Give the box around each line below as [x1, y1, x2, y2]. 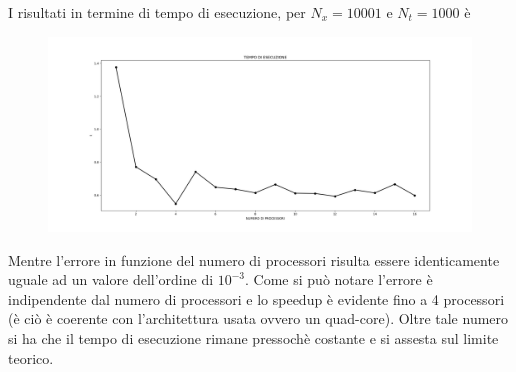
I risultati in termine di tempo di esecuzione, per [8, 2, 306, 22]
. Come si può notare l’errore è [245, 269, 433, 290]
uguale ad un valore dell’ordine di [8, 269, 214, 290]
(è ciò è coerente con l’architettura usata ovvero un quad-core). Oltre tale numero [8, 308, 509, 329]
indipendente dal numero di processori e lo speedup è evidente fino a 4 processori [8, 288, 505, 309]
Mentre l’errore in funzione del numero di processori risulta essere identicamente [8, 249, 500, 270]
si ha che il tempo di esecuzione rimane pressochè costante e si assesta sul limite [8, 328, 499, 348]
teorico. [8, 347, 54, 368]
